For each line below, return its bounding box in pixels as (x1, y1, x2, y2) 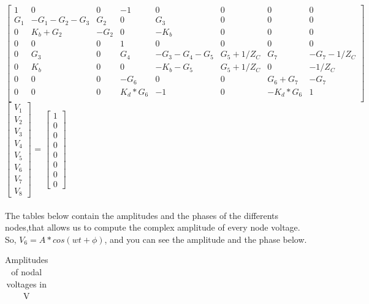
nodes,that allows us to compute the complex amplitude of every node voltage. (5, 221, 300, 234)
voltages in (6, 277, 47, 290)
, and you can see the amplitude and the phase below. (104, 232, 307, 245)
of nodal (11, 265, 42, 278)
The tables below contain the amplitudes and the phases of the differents (5, 209, 279, 221)
